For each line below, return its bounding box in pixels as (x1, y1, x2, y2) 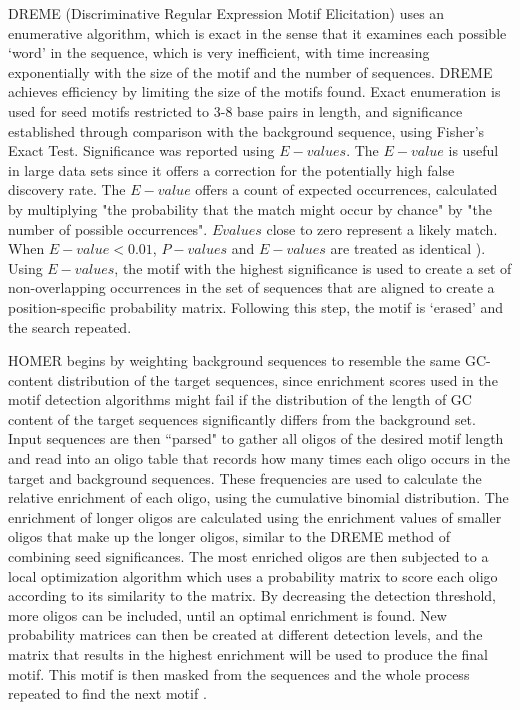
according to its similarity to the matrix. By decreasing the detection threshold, (8, 585, 496, 606)
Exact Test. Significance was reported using (8, 140, 275, 161)
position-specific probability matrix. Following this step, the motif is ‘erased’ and (8, 296, 504, 317)
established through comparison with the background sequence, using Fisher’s (8, 120, 485, 141)
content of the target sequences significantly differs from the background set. (8, 408, 476, 429)
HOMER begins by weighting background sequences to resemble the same (8, 350, 461, 371)
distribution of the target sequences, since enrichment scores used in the (57, 369, 498, 390)
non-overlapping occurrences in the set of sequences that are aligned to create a (8, 277, 495, 298)
